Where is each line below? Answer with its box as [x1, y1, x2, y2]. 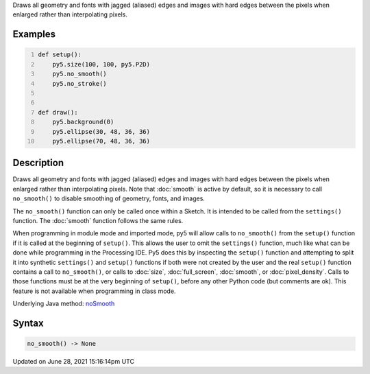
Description [12, 157, 64, 169]
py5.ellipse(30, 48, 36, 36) [52, 128, 151, 135]
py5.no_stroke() [52, 80, 108, 87]
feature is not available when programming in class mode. [12, 287, 176, 295]
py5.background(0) [52, 118, 114, 126]
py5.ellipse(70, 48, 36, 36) [52, 137, 151, 145]
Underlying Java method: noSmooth [12, 299, 115, 308]
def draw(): [38, 108, 78, 116]
